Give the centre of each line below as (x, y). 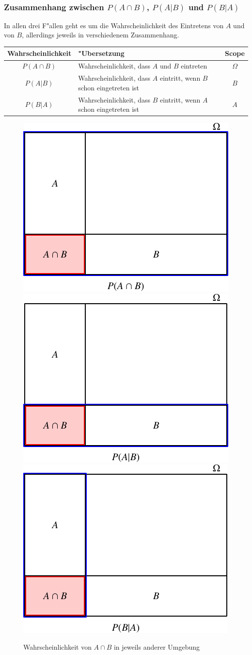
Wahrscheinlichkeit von (57, 647)
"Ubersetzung (101, 53)
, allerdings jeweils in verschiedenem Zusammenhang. (101, 35)
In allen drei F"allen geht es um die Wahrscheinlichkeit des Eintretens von (114, 25)
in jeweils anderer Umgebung (157, 647)
